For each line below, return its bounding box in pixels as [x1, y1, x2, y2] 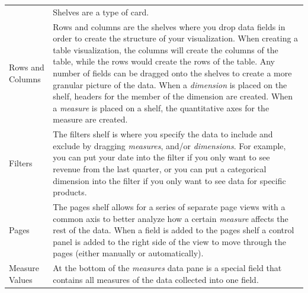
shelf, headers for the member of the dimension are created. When [53, 90, 293, 102]
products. [53, 186, 87, 198]
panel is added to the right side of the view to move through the [53, 235, 287, 247]
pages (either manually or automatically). [53, 247, 204, 259]
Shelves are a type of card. [53, 5, 149, 18]
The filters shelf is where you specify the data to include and [53, 128, 273, 140]
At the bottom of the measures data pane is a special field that [53, 262, 282, 274]
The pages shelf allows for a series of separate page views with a [53, 201, 285, 212]
